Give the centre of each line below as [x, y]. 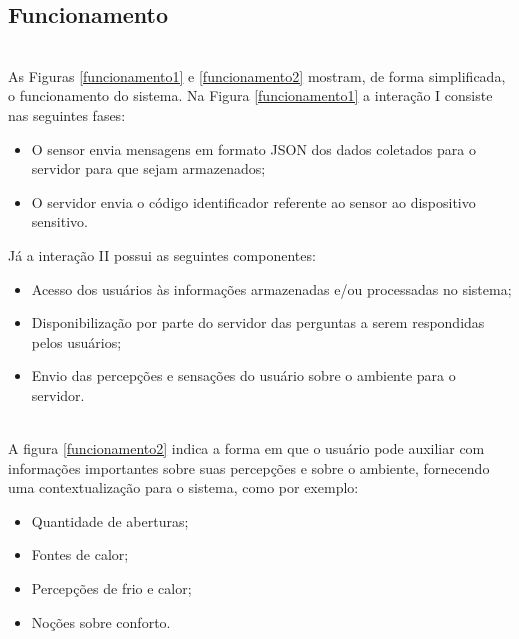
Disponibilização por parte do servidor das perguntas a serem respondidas [258, 322]
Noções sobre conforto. [101, 621]
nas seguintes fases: [67, 114]
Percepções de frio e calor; [111, 588]
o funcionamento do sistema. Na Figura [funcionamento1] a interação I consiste [250, 95]
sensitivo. [59, 221]
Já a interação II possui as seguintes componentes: [162, 254]
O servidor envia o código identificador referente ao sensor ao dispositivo [253, 201]
